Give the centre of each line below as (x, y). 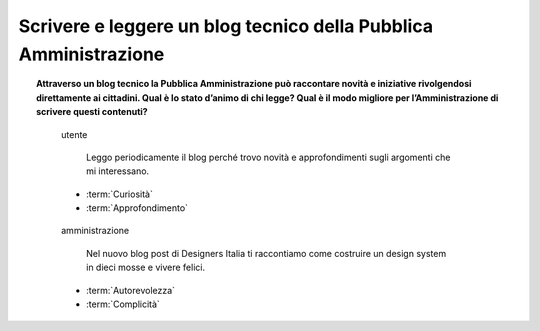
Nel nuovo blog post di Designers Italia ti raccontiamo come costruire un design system (266, 253)
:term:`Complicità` (123, 304)
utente (74, 134)
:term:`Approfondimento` (137, 208)
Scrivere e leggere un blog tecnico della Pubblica (226, 26)
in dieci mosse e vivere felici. (145, 267)
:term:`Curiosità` (120, 194)
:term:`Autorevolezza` (130, 290)
